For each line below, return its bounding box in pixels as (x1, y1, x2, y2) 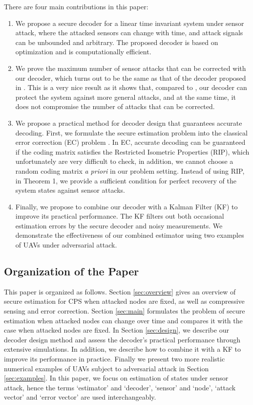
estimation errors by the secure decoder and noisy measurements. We (15, 220, 223, 230)
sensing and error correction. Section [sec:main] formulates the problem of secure (4, 306, 245, 316)
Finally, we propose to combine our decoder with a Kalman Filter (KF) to (15, 201, 238, 211)
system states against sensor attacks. (15, 185, 126, 195)
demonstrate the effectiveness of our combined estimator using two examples (15, 230, 244, 240)
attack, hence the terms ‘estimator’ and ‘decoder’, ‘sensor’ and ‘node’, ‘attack (4, 382, 236, 392)
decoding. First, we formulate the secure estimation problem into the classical (15, 127, 248, 137)
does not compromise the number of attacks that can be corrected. (15, 101, 215, 112)
